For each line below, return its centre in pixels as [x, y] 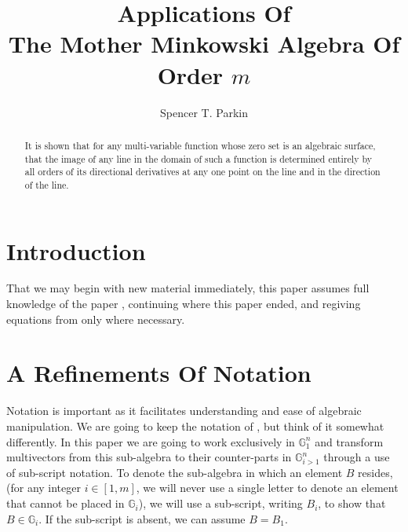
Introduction [76, 250]
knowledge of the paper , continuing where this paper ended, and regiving [184, 304]
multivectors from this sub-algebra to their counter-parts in [149, 457]
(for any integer [44, 488]
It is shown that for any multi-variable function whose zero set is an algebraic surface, [200, 145]
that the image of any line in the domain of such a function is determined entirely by [198, 158]
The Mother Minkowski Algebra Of [204, 44]
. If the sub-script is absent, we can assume [142, 518]
